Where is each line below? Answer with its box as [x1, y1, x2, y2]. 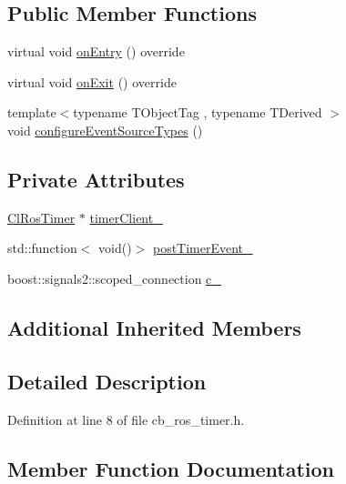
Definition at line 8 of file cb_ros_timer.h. [7, 409, 245, 429]
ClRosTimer [7, 207, 76, 227]
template [7, 103, 56, 122]
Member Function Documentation [7, 454, 335, 482]
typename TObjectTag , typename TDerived [73, 103, 322, 122]
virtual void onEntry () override [7, 42, 185, 61]
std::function [7, 238, 77, 257]
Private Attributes [7, 165, 185, 193]
